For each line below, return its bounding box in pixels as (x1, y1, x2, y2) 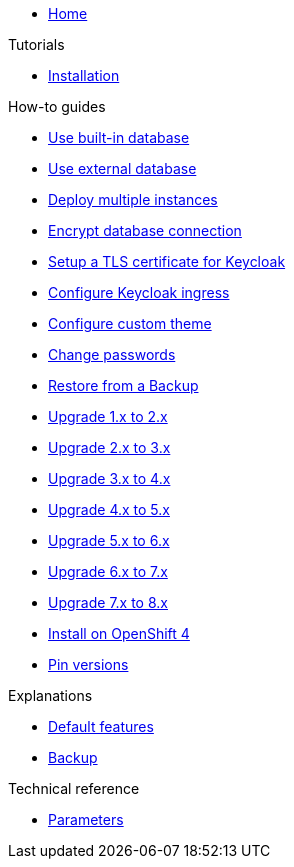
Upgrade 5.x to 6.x (48, 532, 170, 549)
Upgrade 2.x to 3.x (48, 439, 171, 456)
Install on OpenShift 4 (48, 625, 190, 642)
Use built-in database (48, 129, 190, 146)
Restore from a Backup (48, 377, 199, 394)
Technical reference (8, 780, 140, 797)
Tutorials (8, 36, 65, 53)
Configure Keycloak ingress (48, 284, 230, 301)
